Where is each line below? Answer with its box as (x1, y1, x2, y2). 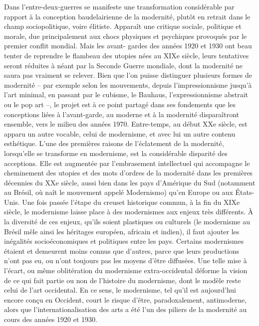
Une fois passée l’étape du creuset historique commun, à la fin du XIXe (22, 196, 240, 207)
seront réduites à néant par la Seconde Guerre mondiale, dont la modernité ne (4, 60, 243, 70)
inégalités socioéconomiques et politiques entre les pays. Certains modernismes (4, 236, 244, 246)
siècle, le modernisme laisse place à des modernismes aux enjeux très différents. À (4, 206, 254, 217)
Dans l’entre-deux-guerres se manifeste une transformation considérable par (4, 1, 235, 11)
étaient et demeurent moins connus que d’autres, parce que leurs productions (4, 245, 240, 256)
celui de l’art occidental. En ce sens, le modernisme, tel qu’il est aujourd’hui (4, 285, 236, 295)
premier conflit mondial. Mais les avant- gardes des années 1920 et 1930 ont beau (4, 40, 252, 51)
